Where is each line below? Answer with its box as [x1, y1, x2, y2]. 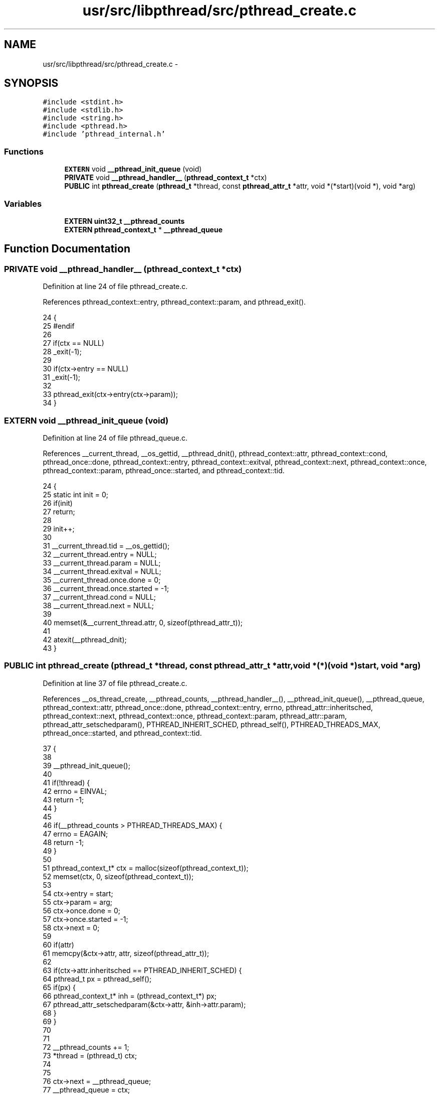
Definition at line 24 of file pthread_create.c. [43, 282, 188, 291]
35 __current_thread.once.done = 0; [43, 575, 161, 584]
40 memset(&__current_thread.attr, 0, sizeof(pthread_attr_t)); [43, 618, 243, 627]
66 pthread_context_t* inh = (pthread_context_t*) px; [43, 991, 217, 1000]
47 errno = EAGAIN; [43, 829, 108, 838]
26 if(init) [43, 498, 73, 507]
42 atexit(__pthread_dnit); [43, 635, 127, 644]
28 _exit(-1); [43, 347, 82, 356]
